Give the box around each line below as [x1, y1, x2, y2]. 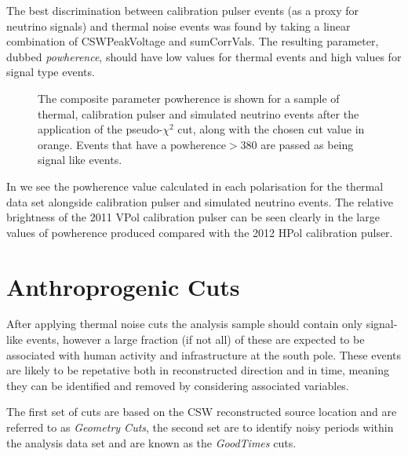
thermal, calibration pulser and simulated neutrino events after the [38, 105, 359, 122]
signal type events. [6, 64, 95, 80]
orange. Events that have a [38, 136, 167, 152]
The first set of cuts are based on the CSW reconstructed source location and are [6, 403, 397, 420]
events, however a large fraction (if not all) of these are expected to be [26, 331, 365, 348]
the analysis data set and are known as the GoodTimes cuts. [6, 434, 297, 451]
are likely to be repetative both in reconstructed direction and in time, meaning [6, 362, 389, 378]
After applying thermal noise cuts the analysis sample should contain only [6, 316, 363, 332]
